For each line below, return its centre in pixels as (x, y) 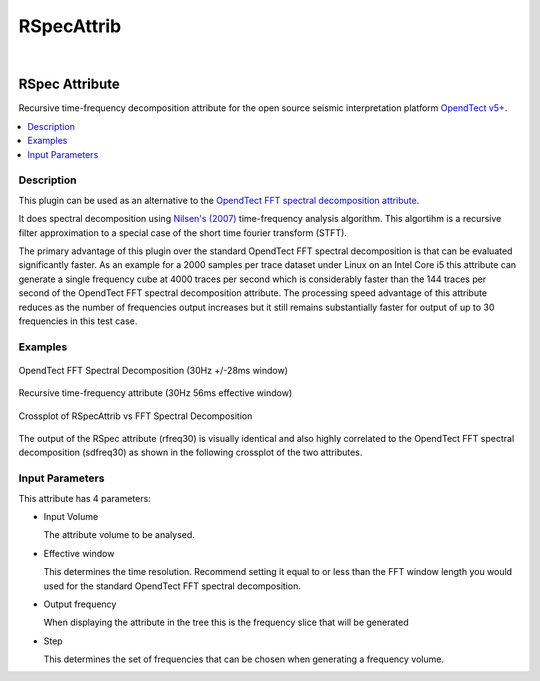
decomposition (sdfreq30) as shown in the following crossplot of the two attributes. (190, 452)
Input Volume (71, 516)
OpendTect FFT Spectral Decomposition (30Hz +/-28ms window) (153, 370)
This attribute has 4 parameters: (85, 498)
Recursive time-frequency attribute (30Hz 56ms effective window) (155, 393)
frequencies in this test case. (78, 321)
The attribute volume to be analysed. (119, 535)
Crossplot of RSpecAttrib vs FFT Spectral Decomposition (135, 416)
